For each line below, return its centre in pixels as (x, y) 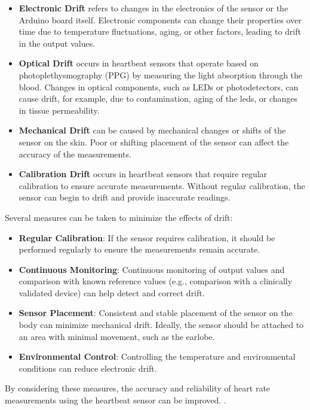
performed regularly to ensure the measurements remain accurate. (139, 249)
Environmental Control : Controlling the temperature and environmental (157, 356)
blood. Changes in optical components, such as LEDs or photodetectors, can (159, 86)
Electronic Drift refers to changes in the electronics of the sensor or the (154, 8)
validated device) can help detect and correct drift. (112, 292)
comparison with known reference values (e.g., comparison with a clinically (156, 281)
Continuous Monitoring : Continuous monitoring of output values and (152, 269)
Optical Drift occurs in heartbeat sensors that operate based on (139, 63)
